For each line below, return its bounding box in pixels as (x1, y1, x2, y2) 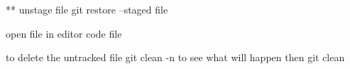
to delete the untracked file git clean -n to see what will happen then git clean (6, 50, 345, 65)
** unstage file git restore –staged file (6, 2, 168, 16)
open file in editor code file (6, 26, 122, 41)
